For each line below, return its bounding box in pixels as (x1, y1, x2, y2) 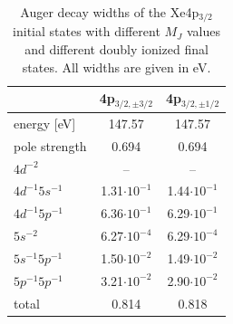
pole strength (14, 136, 87, 155)
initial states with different (13, 22, 160, 41)
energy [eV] (14, 113, 76, 132)
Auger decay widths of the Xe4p (20, 3, 199, 21)
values (186, 22, 221, 41)
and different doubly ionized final (24, 40, 209, 59)
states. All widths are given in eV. (22, 57, 211, 76)
